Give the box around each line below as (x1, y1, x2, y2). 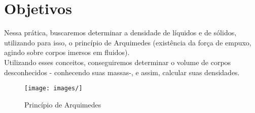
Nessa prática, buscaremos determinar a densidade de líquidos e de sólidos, (4, 27, 237, 38)
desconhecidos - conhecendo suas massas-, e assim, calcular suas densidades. (4, 67, 240, 77)
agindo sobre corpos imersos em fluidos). (4, 47, 130, 58)
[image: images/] (24, 85, 83, 92)
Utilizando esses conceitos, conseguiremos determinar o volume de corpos (4, 56, 231, 67)
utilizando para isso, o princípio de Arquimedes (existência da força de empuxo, (4, 37, 251, 47)
